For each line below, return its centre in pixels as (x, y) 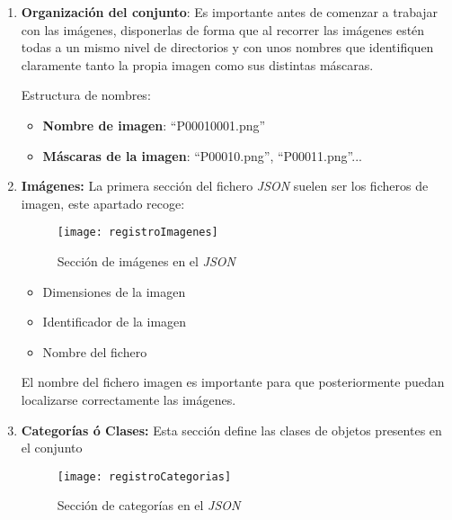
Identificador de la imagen (115, 322)
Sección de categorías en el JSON (149, 505)
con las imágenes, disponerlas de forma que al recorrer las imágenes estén (223, 29)
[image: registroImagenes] (137, 233)
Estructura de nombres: (86, 95)
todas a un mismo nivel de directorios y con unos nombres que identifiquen (227, 47)
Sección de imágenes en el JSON (146, 261)
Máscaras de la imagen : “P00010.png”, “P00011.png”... (202, 155)
